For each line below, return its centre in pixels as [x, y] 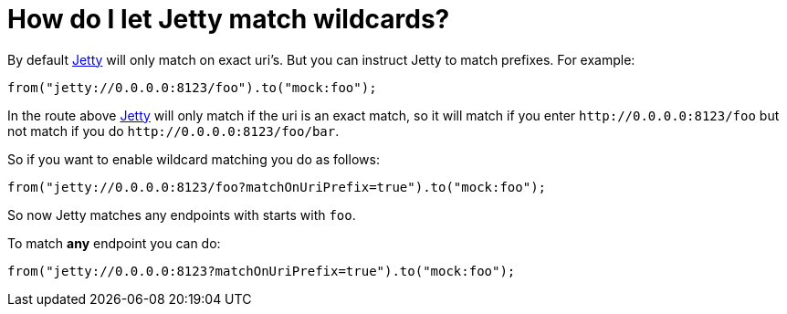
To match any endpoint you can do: [114, 243]
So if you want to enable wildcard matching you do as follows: [194, 159]
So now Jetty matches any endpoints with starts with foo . [182, 215]
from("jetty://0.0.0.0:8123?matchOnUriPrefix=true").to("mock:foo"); [262, 271]
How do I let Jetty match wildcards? [229, 19]
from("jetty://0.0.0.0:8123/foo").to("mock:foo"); [192, 87]
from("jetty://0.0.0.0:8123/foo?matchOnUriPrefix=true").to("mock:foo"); [277, 187]
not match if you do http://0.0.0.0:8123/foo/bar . [173, 131]
